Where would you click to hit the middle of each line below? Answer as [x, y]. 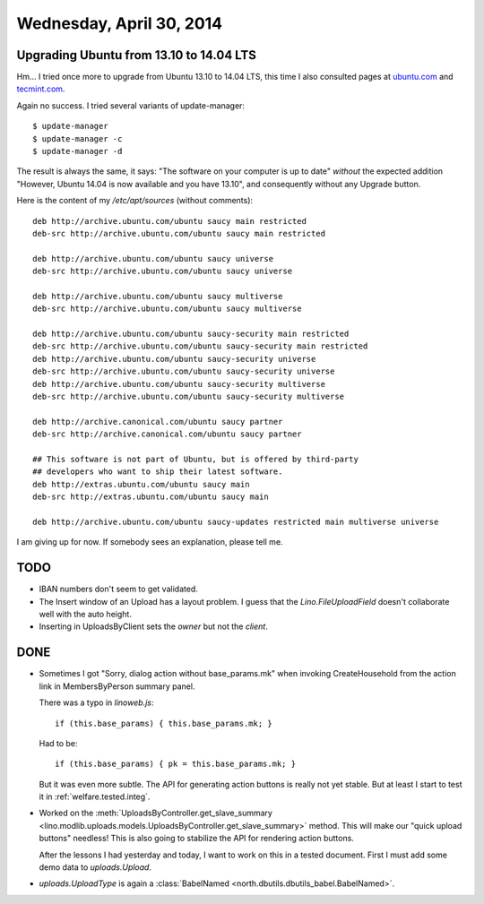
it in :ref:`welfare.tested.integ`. [95, 796]
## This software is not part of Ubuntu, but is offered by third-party [195, 459]
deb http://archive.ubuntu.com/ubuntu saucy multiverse [158, 296]
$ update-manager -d [78, 151]
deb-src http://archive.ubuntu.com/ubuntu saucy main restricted [179, 233]
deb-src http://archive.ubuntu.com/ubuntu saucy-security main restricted [200, 346]
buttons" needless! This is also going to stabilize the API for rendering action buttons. [196, 839]
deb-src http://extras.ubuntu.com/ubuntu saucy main [151, 497]
